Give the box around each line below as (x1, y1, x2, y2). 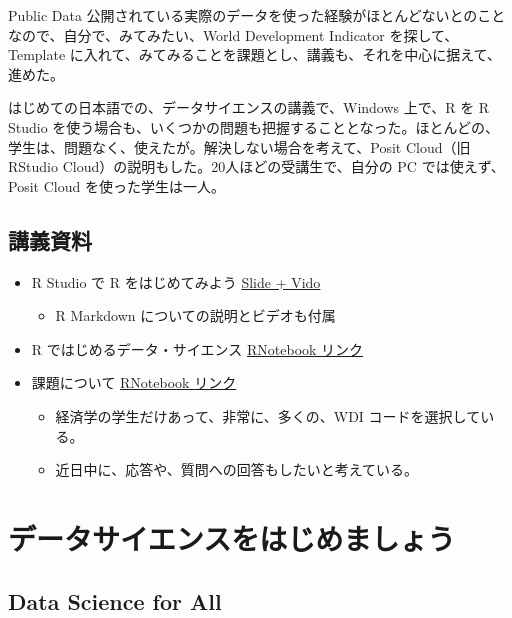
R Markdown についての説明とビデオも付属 (55, 305, 336, 326)
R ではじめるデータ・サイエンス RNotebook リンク (31, 338, 364, 359)
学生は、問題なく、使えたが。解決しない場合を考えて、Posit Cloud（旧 (8, 136, 471, 157)
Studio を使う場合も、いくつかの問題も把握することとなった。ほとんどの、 (8, 116, 500, 137)
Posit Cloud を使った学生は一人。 (8, 175, 225, 196)
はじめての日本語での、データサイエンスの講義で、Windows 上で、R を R (8, 97, 490, 118)
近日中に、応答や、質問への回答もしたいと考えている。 (55, 459, 419, 480)
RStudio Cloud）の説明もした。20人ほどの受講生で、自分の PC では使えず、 (8, 156, 505, 177)
